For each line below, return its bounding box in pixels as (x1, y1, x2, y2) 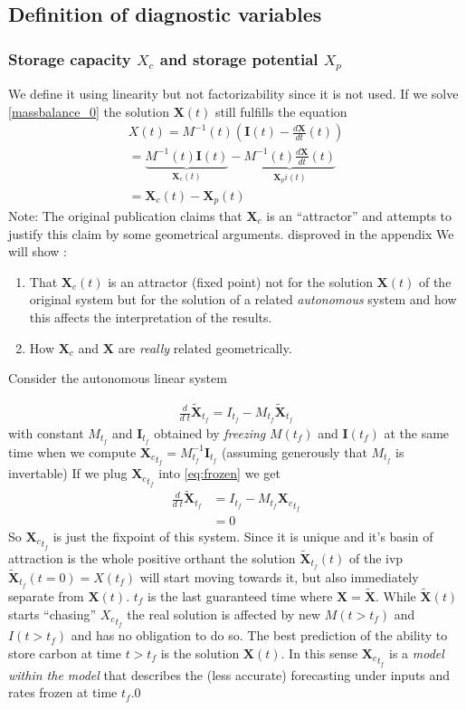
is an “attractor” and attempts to (266, 206, 452, 225)
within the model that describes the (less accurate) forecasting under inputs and (8, 665, 451, 684)
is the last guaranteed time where (147, 587, 333, 606)
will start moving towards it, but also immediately (139, 567, 419, 586)
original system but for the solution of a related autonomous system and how (29, 290, 457, 309)
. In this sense (281, 643, 358, 662)
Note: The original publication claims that (8, 206, 243, 225)
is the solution (160, 643, 240, 662)
